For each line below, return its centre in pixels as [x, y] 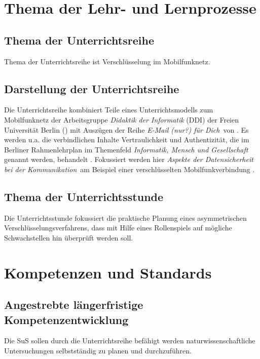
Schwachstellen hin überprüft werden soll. [69, 237]
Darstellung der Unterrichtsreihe [92, 88]
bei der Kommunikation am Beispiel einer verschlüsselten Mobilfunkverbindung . [129, 169]
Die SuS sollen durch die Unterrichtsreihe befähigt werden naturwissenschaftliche [130, 341]
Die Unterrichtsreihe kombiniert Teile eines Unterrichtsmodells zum [109, 110]
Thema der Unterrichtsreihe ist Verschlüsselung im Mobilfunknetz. [107, 61]
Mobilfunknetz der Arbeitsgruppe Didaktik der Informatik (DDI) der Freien [122, 119]
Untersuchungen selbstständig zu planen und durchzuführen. [98, 351]
